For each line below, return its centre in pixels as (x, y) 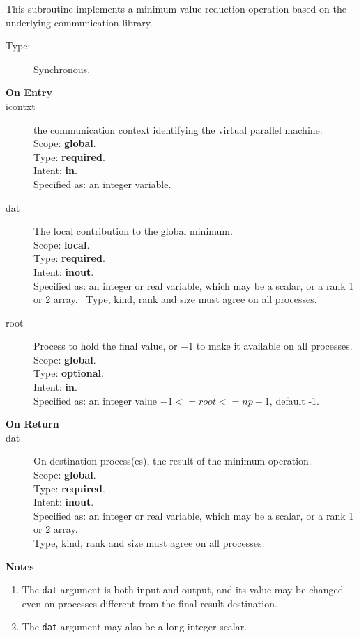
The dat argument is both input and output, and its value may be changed (183, 590)
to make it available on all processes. (274, 346)
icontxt (21, 106)
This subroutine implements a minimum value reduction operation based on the (176, 8)
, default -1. (295, 400)
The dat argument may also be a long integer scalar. (135, 627)
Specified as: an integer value (96, 400)
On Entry (29, 92)
